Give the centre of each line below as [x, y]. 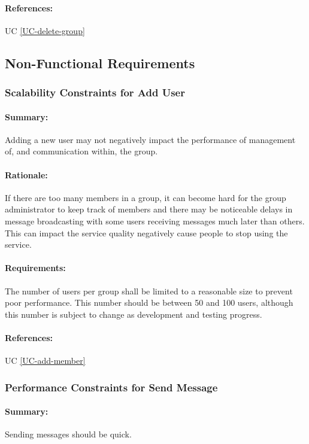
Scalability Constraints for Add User [95, 92]
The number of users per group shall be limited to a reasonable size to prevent [149, 291]
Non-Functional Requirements [100, 63]
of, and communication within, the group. [81, 151]
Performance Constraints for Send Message [111, 387]
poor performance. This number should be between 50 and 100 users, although [149, 302]
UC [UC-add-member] [45, 361]
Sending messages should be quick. [68, 434]
